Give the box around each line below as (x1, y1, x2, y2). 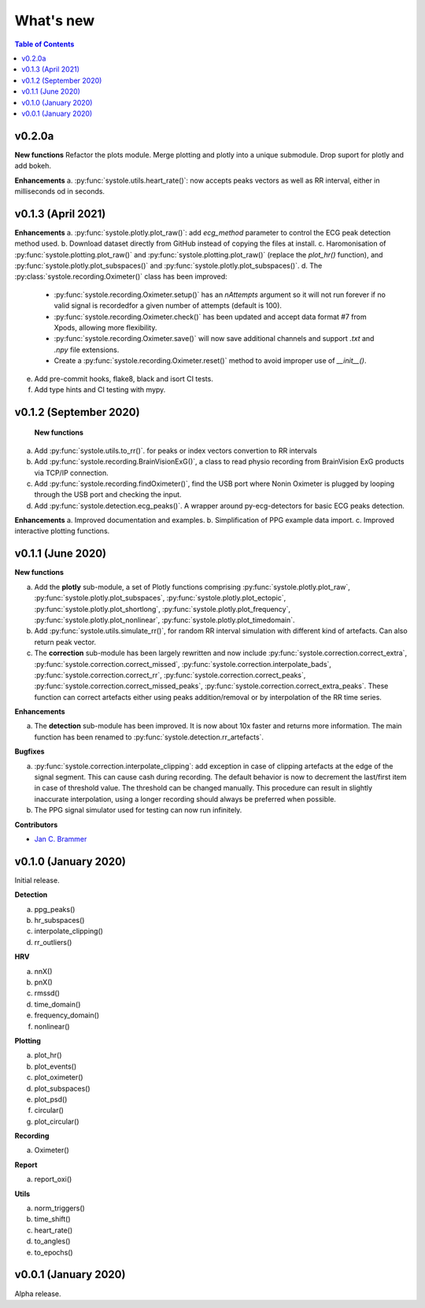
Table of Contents (14, 39, 75, 49)
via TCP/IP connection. (34, 468, 109, 477)
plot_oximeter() (34, 1073, 83, 1082)
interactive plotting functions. (14, 526, 110, 535)
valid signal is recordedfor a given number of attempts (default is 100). (54, 301, 283, 310)
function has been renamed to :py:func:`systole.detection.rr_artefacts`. (34, 732, 264, 742)
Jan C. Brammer (34, 834, 87, 843)
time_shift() (34, 1214, 71, 1224)
